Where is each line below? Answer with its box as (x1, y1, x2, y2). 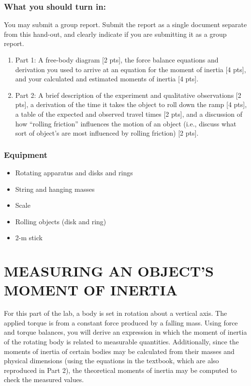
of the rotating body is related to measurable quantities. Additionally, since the (4, 337, 239, 347)
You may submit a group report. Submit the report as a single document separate (4, 19, 247, 30)
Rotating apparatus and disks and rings (15, 167, 133, 177)
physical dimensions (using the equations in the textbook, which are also (4, 355, 219, 366)
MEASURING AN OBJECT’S (4, 261, 214, 281)
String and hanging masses (15, 184, 95, 194)
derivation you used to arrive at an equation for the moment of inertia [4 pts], (15, 64, 246, 74)
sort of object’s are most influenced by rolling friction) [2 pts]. (15, 128, 199, 138)
